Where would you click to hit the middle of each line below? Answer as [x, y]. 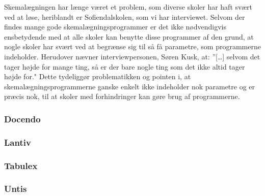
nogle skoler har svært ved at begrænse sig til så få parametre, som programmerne [132, 46]
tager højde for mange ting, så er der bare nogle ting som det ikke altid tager [125, 66]
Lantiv [18, 142]
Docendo [22, 119]
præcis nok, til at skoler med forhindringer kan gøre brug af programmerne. [122, 96]
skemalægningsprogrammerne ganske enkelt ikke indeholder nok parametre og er [130, 86]
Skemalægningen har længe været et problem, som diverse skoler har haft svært [128, 7]
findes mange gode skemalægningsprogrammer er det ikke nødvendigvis [115, 27]
